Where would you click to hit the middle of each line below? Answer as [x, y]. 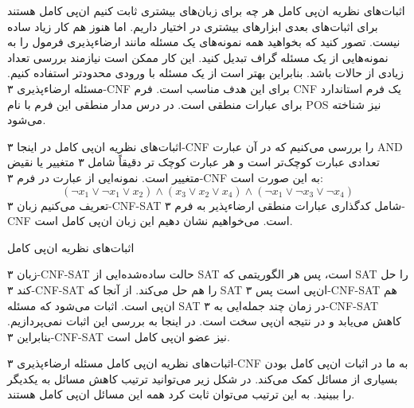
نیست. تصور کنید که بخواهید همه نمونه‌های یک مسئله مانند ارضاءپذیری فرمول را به [204, 42]
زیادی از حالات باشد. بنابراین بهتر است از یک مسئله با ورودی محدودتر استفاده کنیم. [206, 73]
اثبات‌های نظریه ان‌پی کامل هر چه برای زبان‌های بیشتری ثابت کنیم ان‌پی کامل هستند [206, 10]
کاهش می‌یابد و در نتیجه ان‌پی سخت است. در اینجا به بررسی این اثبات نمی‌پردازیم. [204, 321]
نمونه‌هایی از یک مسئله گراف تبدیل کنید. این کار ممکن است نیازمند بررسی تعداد [198, 57]
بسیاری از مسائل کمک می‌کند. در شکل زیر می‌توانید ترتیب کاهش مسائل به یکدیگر [203, 378]
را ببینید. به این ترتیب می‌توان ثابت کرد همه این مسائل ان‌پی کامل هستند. [181, 394]
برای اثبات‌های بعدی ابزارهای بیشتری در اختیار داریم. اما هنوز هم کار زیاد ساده [193, 26]
